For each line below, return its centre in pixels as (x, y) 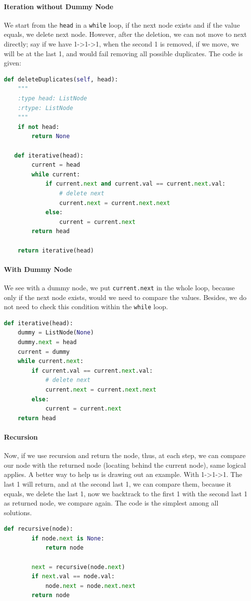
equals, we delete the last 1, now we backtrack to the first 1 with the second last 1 (126, 493)
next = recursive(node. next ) (78, 567)
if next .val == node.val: (73, 577)
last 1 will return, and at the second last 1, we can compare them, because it (118, 483)
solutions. (18, 512)
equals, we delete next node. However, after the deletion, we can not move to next (125, 34)
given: (13, 63)
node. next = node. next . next (90, 586)
